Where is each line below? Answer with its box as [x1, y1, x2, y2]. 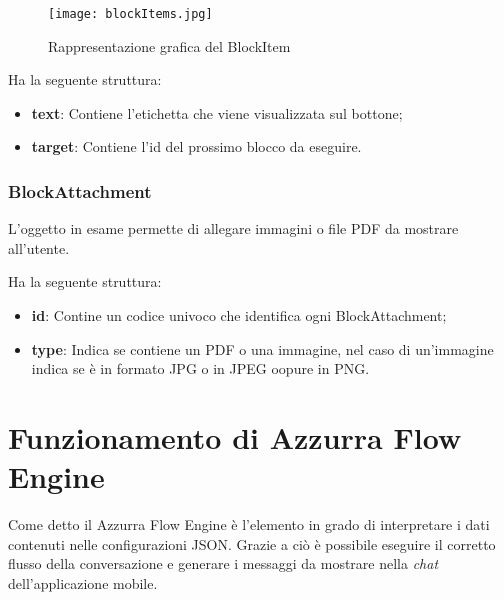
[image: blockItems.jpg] [48, 7, 213, 21]
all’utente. [8, 237, 70, 258]
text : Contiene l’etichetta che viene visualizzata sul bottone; [31, 102, 403, 123]
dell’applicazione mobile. [8, 572, 158, 593]
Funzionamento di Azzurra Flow [8, 417, 462, 457]
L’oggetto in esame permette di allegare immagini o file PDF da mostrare [8, 218, 459, 239]
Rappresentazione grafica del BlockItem [48, 35, 291, 56]
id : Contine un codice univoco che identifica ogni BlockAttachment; [31, 305, 447, 326]
